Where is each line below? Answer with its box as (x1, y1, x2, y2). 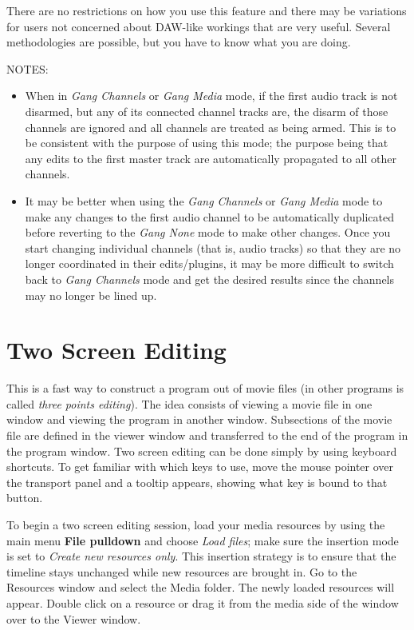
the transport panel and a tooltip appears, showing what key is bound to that (6, 473, 388, 490)
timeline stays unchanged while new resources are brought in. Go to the (6, 563, 357, 580)
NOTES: (6, 60, 49, 77)
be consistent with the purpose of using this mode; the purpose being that (25, 134, 388, 151)
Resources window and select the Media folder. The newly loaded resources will (6, 579, 395, 596)
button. (6, 489, 43, 506)
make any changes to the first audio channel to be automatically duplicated (25, 208, 394, 225)
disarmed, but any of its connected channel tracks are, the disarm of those (25, 102, 388, 119)
